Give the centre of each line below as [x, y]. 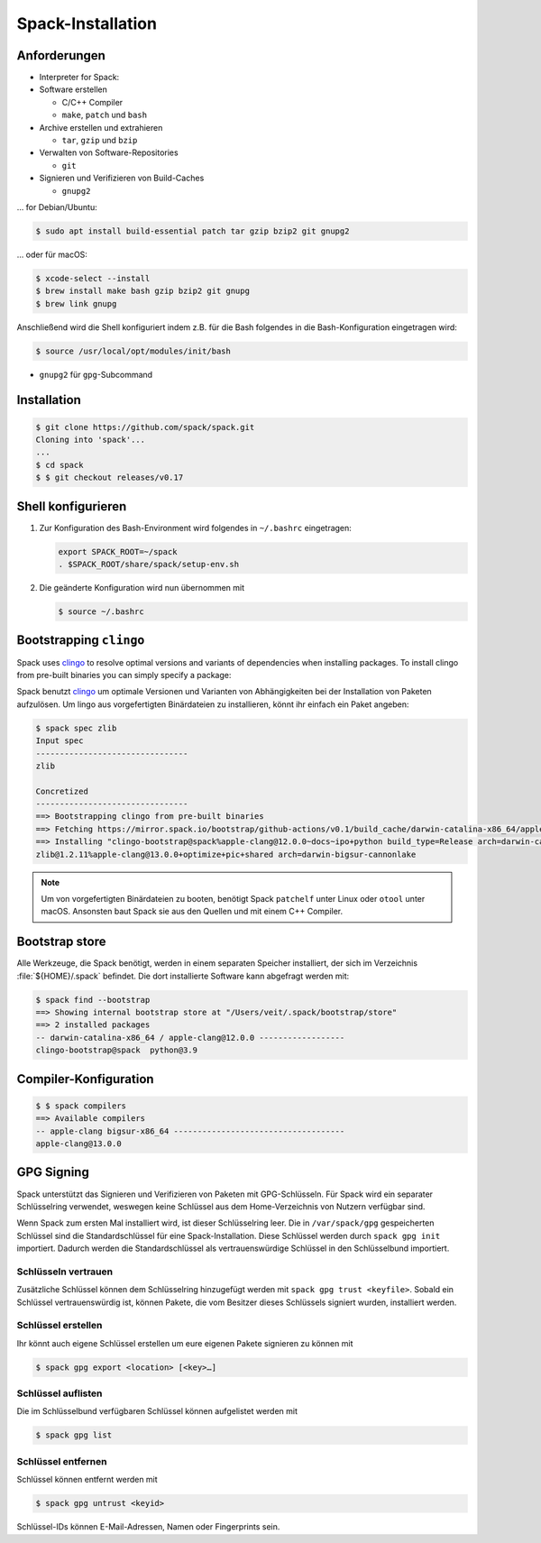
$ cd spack [60, 465]
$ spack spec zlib [76, 728]
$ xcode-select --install [93, 278]
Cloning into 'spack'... [91, 440]
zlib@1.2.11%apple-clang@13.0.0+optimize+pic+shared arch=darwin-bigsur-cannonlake [226, 854]
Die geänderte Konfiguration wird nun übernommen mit [142, 588]
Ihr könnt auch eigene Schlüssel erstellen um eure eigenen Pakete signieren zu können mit [185, 1343]
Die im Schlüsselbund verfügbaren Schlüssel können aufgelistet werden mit [157, 1411]
